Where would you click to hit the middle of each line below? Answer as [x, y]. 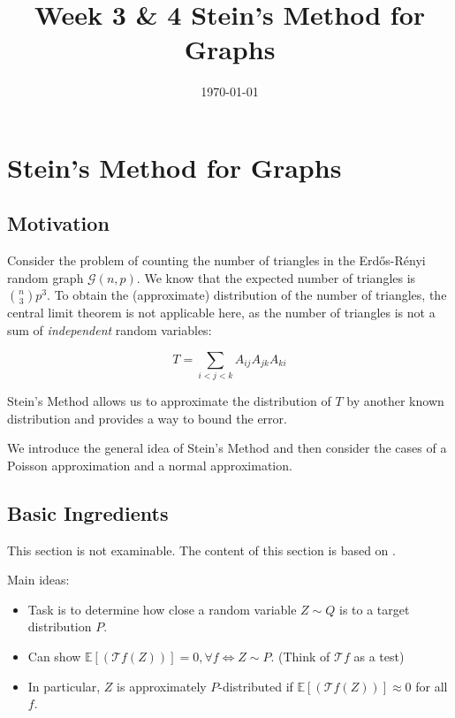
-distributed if [256, 686]
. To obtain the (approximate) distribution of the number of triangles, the [247, 295]
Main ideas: [38, 580]
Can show [54, 656]
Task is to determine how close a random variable [162, 609]
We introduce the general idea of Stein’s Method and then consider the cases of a [227, 448]
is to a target [374, 609]
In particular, [64, 686]
